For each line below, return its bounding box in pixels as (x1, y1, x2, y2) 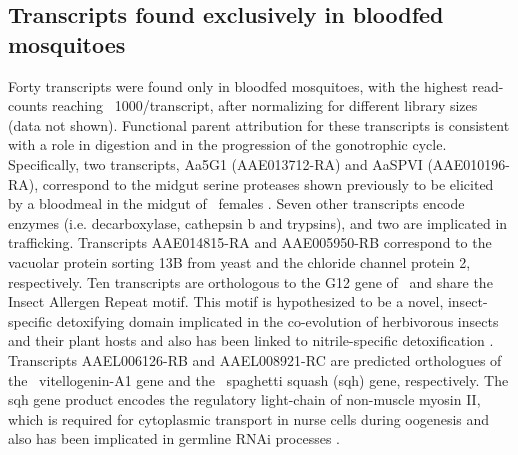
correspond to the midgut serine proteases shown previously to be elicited (42, 173, 494, 194)
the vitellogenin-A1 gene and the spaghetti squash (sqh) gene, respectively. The (8, 369, 509, 390)
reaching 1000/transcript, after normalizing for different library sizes (52, 95, 478, 116)
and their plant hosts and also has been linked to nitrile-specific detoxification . (8, 330, 494, 351)
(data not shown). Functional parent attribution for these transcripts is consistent (8, 114, 510, 135)
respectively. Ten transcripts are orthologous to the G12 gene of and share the (8, 271, 493, 292)
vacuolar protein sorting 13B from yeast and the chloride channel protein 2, (8, 251, 471, 272)
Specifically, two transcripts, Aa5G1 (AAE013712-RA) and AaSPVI (8, 153, 423, 174)
